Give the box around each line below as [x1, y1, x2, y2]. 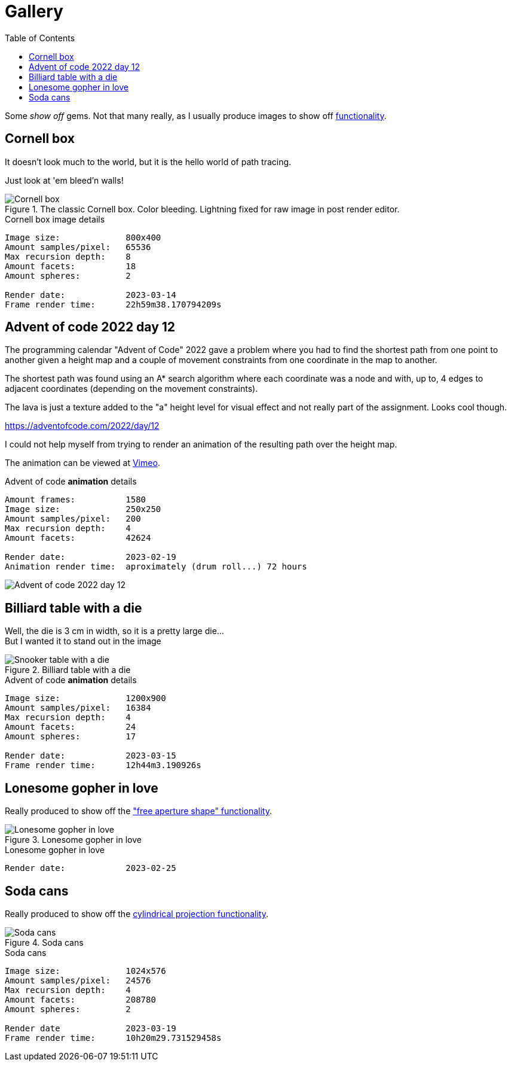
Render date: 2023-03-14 [5, 290, 176, 300]
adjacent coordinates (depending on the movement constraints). [5, 383, 258, 394]
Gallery [5, 1, 63, 22]
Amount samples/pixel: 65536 [5, 242, 151, 252]
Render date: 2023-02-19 [5, 552, 176, 562]
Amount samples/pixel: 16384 [5, 703, 151, 713]
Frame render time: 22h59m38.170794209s [5, 299, 222, 309]
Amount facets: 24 [5, 722, 136, 732]
